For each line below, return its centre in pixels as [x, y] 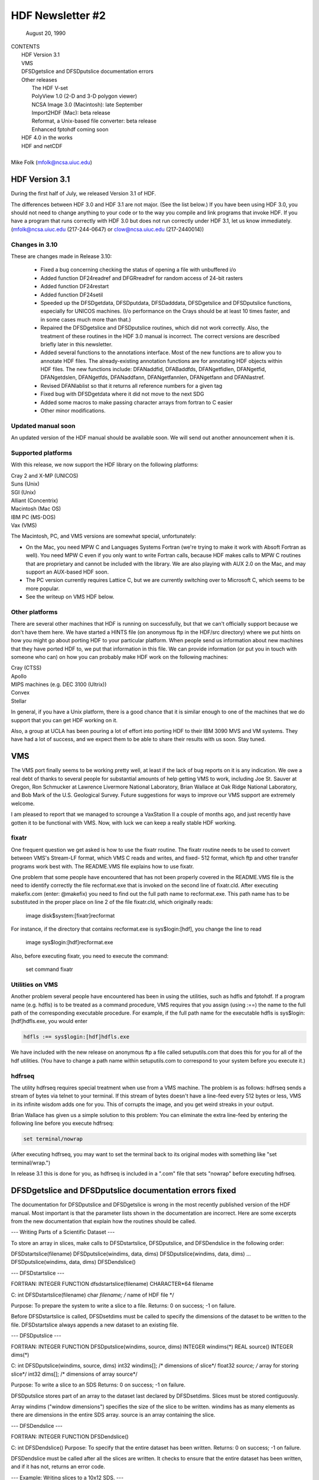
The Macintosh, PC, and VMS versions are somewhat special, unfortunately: [103, 536]
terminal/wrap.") [30, 1163]
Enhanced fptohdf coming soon [70, 129]
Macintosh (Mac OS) [36, 509]
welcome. [23, 803]
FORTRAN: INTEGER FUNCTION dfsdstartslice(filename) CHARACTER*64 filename [112, 1284]
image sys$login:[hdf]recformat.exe [69, 942]
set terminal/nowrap [53, 1139]
